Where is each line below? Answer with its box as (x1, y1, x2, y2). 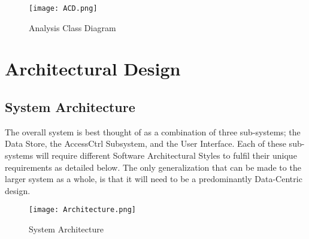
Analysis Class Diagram (29, 21, 116, 34)
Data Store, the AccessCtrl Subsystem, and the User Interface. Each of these (5, 137, 286, 150)
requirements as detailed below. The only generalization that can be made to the (5, 161, 301, 173)
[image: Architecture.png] (29, 205, 136, 214)
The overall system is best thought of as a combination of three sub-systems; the (5, 125, 301, 138)
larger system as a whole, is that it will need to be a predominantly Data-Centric (5, 173, 302, 185)
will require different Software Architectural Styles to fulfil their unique (35, 149, 297, 162)
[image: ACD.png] (29, 4, 98, 13)
